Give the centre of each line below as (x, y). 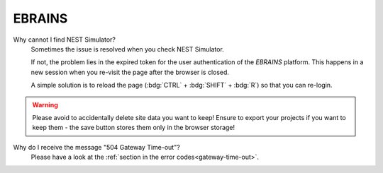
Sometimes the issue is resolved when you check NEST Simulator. (128, 49)
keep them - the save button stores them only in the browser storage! (134, 128)
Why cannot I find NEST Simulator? (65, 40)
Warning (45, 105)
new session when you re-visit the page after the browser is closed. (130, 72)
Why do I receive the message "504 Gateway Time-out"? (96, 147)
